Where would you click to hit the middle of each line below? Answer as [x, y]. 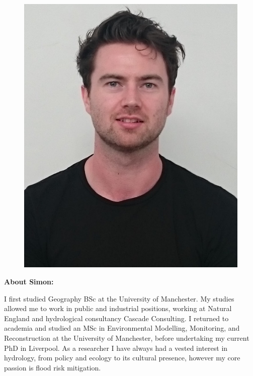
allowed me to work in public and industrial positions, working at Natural [118, 308]
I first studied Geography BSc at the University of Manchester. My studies [119, 298]
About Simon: [29, 281]
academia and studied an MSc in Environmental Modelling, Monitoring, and [122, 328]
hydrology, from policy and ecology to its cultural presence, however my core [122, 358]
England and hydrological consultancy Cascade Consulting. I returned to [116, 318]
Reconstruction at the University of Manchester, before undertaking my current [127, 337]
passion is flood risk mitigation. [53, 367]
